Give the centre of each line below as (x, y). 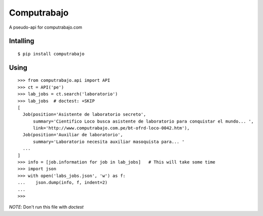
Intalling (22, 41)
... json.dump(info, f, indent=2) (63, 183)
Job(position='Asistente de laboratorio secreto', (84, 115)
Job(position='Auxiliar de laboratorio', (73, 135)
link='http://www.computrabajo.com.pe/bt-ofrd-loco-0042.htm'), (111, 128)
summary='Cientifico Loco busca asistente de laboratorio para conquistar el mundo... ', (143, 121)
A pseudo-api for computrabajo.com (46, 27)
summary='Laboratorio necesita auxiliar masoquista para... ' (109, 142)
